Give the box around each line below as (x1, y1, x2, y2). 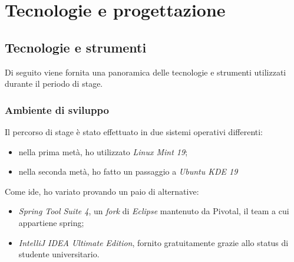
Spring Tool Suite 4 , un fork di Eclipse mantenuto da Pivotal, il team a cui (18, 205, 289, 217)
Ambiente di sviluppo (5, 102, 109, 117)
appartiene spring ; (18, 216, 84, 228)
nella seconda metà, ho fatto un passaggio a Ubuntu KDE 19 (18, 165, 238, 178)
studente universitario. (18, 248, 100, 260)
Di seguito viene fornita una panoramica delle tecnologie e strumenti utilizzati (5, 65, 286, 78)
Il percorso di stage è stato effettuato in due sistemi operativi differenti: (5, 125, 263, 137)
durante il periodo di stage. (5, 77, 103, 90)
